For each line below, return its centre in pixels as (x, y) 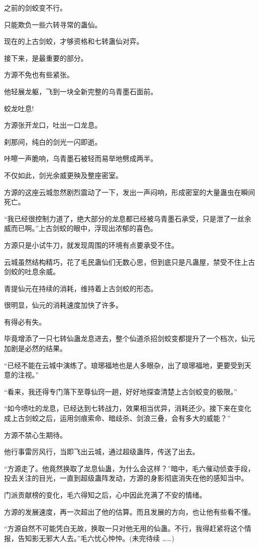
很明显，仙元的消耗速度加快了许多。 (63, 305)
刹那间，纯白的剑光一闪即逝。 (53, 141)
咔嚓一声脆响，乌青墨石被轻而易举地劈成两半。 (81, 158)
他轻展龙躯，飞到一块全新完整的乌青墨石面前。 (81, 91)
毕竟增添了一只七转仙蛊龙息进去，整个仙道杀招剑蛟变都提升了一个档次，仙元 (129, 338)
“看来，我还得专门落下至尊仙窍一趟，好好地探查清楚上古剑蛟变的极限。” (121, 391)
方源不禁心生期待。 (35, 435)
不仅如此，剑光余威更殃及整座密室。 (63, 175)
